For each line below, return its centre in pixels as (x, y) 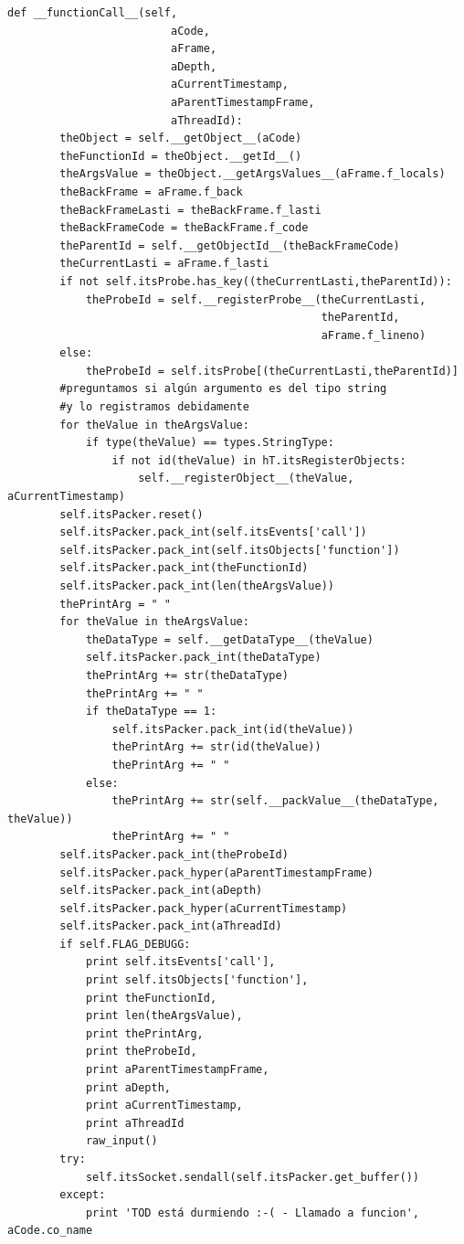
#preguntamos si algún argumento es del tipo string (223, 389)
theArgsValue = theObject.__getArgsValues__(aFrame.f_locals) (253, 174)
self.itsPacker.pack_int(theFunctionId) (184, 568)
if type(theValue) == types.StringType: (210, 443)
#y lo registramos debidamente (154, 407)
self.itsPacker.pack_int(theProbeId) (174, 854)
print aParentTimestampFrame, (177, 1070)
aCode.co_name (50, 1231)
